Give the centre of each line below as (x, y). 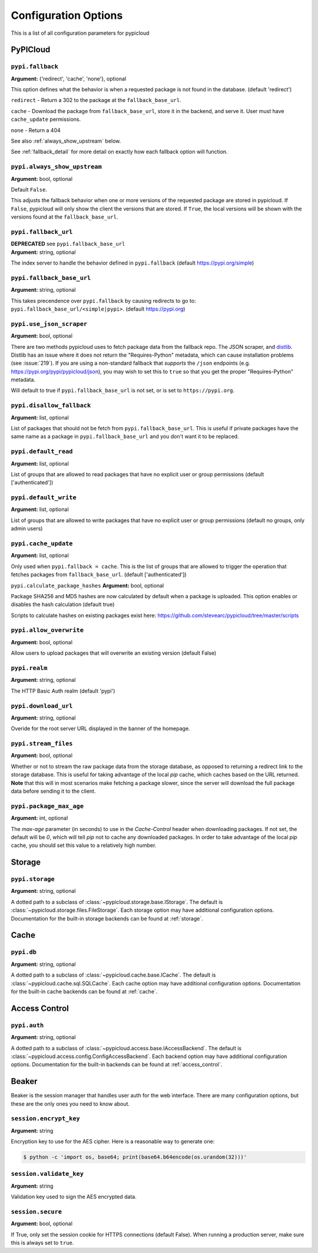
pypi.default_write (44, 498)
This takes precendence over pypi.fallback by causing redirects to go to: (103, 301)
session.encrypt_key (46, 1119)
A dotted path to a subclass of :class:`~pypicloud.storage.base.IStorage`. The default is (117, 902)
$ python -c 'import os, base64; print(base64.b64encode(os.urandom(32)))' (135, 1157)
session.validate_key (47, 1174)
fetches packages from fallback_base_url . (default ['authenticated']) (99, 575)
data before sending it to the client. (53, 791)
